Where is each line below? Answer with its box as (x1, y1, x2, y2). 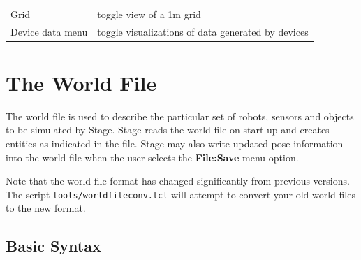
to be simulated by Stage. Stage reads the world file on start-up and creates (6, 122, 330, 137)
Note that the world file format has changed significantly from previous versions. (6, 173, 350, 188)
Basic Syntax (6, 235, 101, 257)
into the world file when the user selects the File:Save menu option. (6, 150, 299, 164)
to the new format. (6, 201, 86, 215)
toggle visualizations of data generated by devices (97, 24, 309, 38)
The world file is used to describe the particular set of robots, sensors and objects (6, 108, 354, 123)
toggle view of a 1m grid (97, 6, 201, 21)
